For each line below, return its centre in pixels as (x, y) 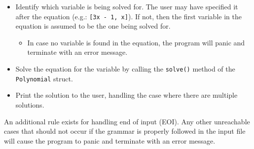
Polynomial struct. (44, 78)
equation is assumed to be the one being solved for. (93, 26)
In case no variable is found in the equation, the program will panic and (136, 42)
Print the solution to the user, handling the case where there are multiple (127, 95)
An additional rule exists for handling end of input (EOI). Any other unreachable (127, 121)
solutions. (30, 104)
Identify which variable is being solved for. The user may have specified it (127, 6)
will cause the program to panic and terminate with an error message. (110, 140)
